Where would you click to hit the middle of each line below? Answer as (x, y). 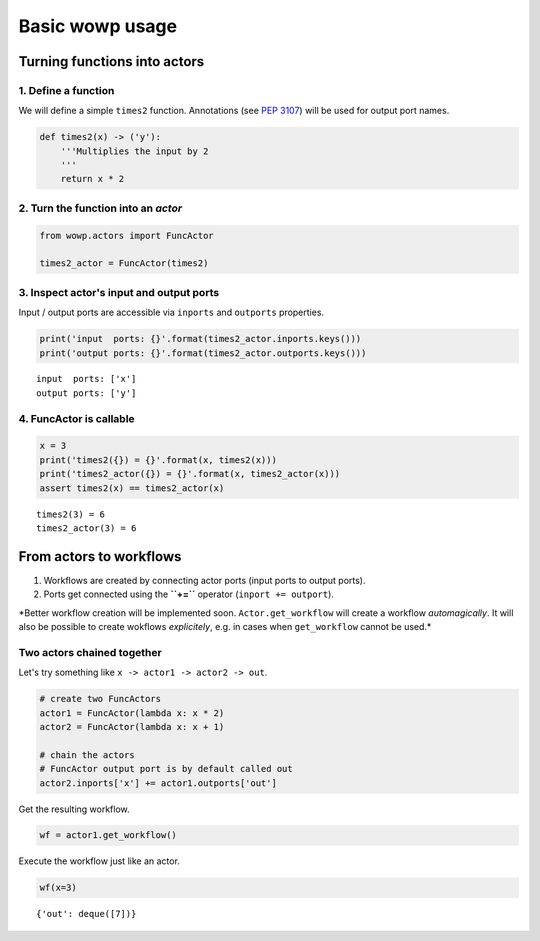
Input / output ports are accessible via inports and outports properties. (171, 312)
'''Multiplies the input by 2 (134, 151)
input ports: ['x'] (86, 379)
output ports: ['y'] (86, 393)
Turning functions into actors (111, 61)
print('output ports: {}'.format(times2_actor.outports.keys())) (203, 353)
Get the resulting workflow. (74, 809)
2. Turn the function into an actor (100, 208)
